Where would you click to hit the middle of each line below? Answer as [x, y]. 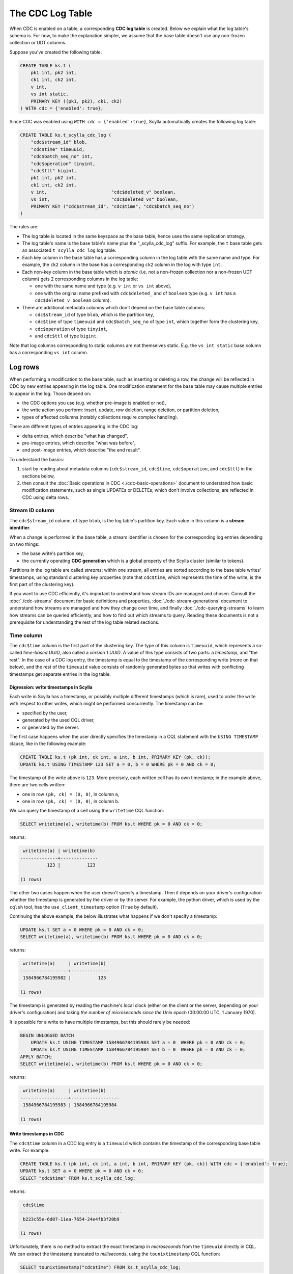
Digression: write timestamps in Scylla [51, 687]
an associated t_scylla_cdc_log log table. [69, 250]
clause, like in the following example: [48, 744]
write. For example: [30, 1150]
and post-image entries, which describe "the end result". [82, 450]
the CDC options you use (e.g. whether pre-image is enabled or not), [94, 403]
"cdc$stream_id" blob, [59, 142]
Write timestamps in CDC [37, 1134]
